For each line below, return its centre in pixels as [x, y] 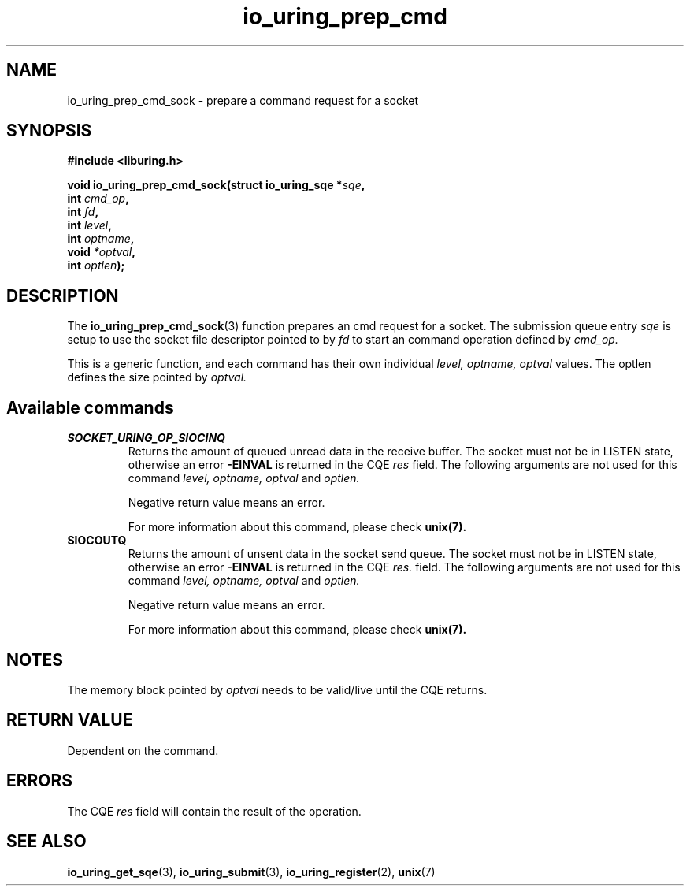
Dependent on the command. [143, 750]
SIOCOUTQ [97, 541]
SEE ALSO [46, 842]
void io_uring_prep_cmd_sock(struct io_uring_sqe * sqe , [216, 185]
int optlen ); [96, 266]
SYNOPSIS [49, 131]
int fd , [83, 212]
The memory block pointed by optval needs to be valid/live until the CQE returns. [277, 689]
